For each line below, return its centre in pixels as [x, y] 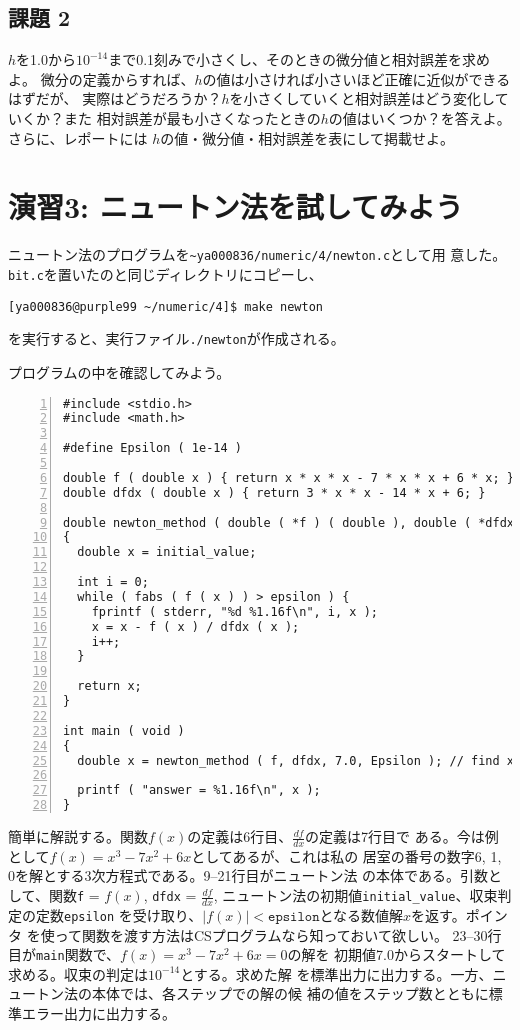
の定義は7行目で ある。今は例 [402, 836]
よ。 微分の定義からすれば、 [101, 78]
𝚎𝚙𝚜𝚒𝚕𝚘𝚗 [294, 916]
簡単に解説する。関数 [78, 836]
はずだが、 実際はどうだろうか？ [115, 98]
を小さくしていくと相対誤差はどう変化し [362, 98]
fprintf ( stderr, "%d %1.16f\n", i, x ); [234, 611]
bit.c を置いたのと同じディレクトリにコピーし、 [165, 273]
